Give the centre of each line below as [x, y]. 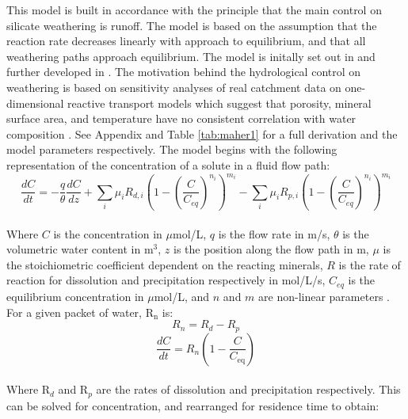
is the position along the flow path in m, [271, 249]
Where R [29, 389]
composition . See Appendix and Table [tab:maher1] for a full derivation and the [202, 133]
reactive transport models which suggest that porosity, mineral [219, 103]
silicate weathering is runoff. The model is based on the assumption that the [192, 25]
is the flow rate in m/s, [274, 233]
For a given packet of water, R [80, 312]
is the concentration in [108, 233]
